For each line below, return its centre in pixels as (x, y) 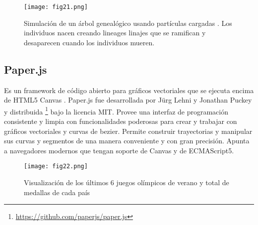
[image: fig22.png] (56, 167)
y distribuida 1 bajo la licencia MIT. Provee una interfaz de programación (116, 111)
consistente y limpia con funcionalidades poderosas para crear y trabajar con (121, 121)
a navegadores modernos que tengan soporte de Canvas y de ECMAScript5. (119, 150)
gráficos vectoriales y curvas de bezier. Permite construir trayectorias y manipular (128, 131)
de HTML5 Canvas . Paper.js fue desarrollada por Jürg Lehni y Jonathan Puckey (128, 100)
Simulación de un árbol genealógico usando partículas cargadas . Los (128, 23)
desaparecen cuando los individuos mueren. (89, 42)
